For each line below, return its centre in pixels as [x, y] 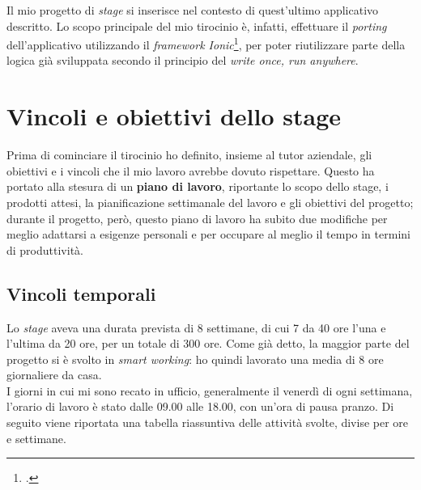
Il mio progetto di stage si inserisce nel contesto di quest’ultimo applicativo [193, 10]
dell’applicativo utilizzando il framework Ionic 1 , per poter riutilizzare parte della [206, 43]
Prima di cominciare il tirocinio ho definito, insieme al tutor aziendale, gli [189, 155]
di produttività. [45, 249]
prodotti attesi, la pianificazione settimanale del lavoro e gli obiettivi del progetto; [210, 202]
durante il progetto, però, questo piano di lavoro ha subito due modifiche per [197, 218]
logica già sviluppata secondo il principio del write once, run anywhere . [183, 60]
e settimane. [36, 438]
